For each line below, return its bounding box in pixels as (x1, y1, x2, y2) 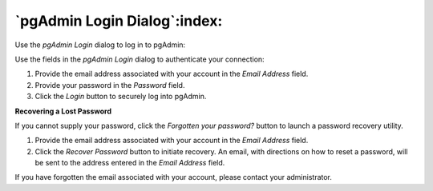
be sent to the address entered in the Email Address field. (34, 158, 225, 168)
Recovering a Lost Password (14, 106, 112, 116)
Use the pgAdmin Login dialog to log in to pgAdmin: (14, 40, 186, 50)
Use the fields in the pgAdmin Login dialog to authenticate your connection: (14, 54, 265, 64)
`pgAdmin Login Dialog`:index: (14, 12, 223, 30)
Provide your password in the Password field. (34, 80, 185, 90)
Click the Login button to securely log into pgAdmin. (34, 92, 207, 101)
